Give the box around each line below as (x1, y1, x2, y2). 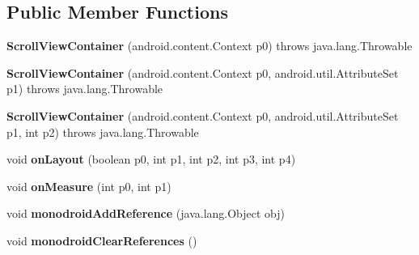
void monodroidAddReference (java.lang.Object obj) (6, 205, 286, 222)
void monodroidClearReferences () (6, 232, 197, 249)
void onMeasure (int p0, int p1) (6, 177, 171, 194)
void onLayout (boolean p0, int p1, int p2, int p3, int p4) (6, 151, 296, 168)
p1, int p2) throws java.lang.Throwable (6, 123, 199, 140)
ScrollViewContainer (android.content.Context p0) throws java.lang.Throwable (6, 37, 413, 54)
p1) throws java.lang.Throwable (6, 80, 163, 97)
